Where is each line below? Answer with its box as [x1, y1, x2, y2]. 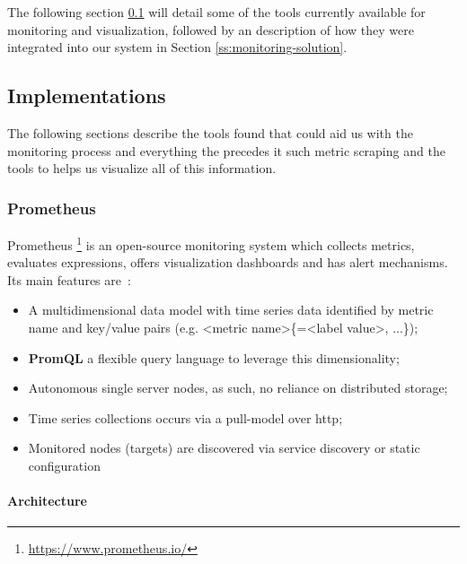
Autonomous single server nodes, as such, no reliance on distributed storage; [28, 378, 448, 397]
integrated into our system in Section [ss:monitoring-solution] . [7, 38, 348, 56]
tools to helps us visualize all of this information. [7, 159, 277, 178]
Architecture [7, 491, 87, 510]
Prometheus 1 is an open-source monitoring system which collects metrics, [7, 232, 415, 254]
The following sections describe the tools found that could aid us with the [7, 123, 413, 142]
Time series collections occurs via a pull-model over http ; [28, 408, 343, 427]
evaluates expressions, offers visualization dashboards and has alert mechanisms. [7, 253, 448, 272]
